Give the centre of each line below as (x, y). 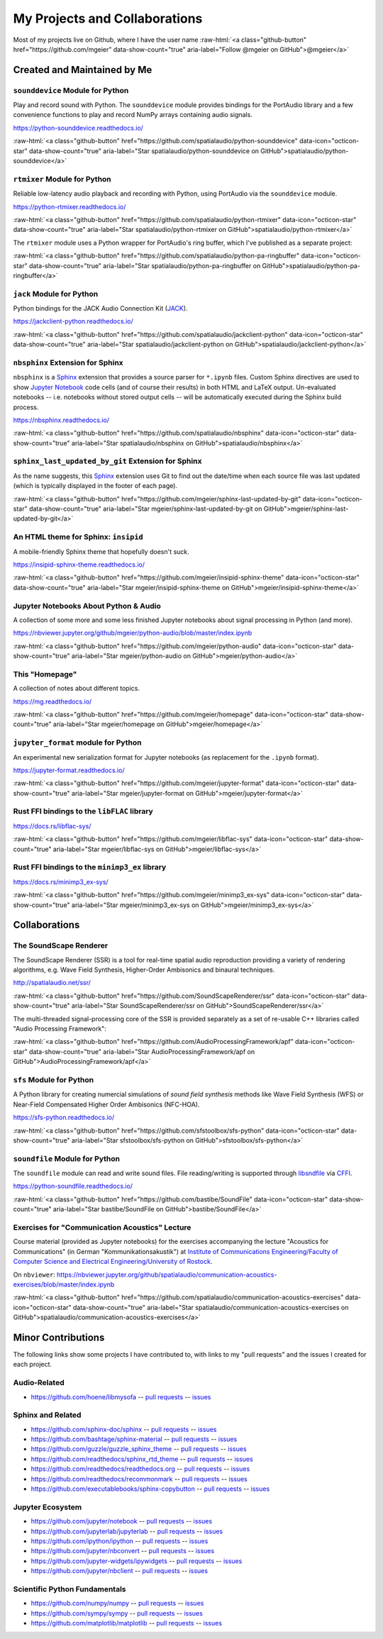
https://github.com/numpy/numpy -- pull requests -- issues (117, 1604)
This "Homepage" (45, 674)
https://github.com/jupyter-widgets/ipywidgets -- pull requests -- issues (137, 1561)
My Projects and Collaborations (108, 18)
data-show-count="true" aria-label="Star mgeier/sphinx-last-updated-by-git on (145, 509)
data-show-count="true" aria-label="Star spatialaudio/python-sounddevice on (144, 151)
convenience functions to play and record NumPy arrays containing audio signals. (133, 115)
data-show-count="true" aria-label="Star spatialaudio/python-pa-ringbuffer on (145, 265)
